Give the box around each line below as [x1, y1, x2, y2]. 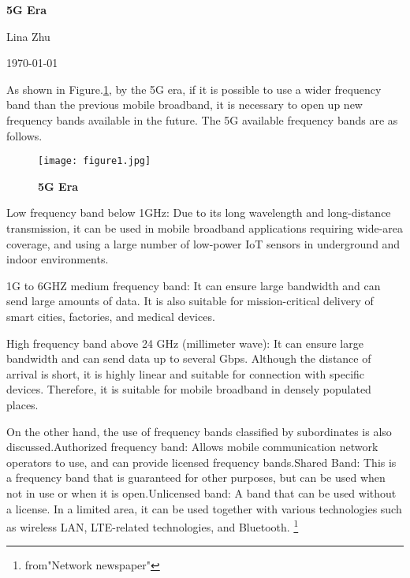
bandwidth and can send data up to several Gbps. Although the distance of [6, 350, 371, 367]
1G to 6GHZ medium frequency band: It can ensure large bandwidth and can [6, 277, 381, 293]
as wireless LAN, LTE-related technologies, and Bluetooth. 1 [6, 516, 299, 535]
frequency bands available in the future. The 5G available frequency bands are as [6, 111, 398, 128]
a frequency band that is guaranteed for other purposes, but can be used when [6, 469, 386, 486]
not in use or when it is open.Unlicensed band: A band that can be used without [6, 484, 397, 501]
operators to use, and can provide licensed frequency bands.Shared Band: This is [6, 453, 397, 470]
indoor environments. [6, 251, 109, 267]
